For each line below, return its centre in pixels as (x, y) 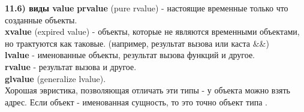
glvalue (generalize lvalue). (55, 78)
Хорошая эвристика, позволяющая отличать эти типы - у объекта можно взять (148, 90)
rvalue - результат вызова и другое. (71, 66)
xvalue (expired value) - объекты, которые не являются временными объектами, (152, 31)
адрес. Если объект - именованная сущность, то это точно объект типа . (136, 102)
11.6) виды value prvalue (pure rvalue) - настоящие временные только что (147, 8)
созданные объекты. (41, 19)
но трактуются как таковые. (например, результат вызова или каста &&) (137, 43)
